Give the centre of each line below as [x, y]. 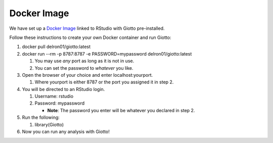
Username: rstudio [54, 97]
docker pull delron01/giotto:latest [56, 47]
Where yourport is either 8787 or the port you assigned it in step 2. [104, 82]
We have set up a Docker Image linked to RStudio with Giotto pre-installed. [87, 28]
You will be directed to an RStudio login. [63, 89]
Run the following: [41, 117]
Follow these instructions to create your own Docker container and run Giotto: [90, 37]
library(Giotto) [49, 124]
